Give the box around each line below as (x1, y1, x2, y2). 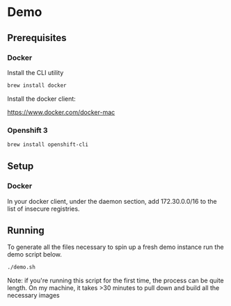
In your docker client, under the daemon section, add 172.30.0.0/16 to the (7, 197, 217, 205)
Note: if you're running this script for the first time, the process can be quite (7, 276, 224, 285)
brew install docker (7, 81, 67, 89)
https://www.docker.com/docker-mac (7, 108, 115, 116)
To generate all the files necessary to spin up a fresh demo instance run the (7, 243, 224, 251)
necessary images (7, 291, 61, 300)
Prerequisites (7, 32, 67, 44)
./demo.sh (7, 264, 36, 271)
